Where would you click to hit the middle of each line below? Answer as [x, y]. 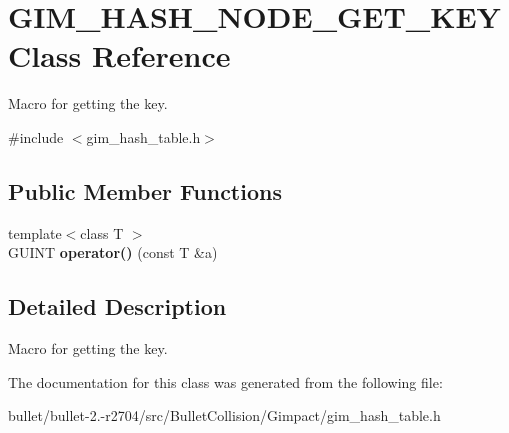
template [35, 232]
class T [102, 232]
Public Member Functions [145, 190]
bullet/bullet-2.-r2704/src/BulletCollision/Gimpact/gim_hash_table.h [224, 415]
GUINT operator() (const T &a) [113, 252]
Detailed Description [117, 306]
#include [36, 136]
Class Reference [119, 55]
